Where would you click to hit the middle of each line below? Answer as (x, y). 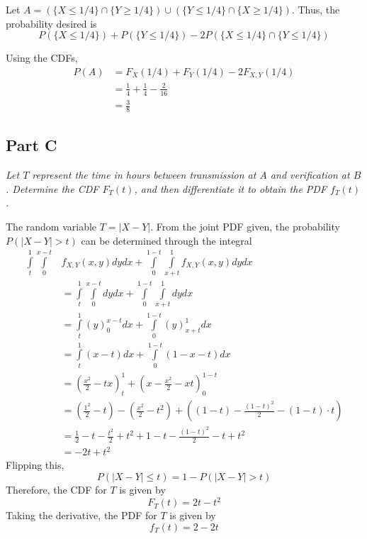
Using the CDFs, (42, 58)
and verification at (310, 175)
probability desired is (51, 23)
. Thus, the (316, 9)
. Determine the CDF (52, 188)
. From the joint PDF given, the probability (245, 226)
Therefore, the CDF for (56, 490)
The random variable (51, 226)
